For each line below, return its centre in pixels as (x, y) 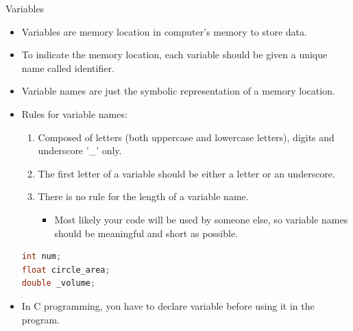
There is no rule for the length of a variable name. (143, 196)
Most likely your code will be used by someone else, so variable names (201, 219)
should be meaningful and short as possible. (146, 233)
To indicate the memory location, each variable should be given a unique (174, 54)
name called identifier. (68, 68)
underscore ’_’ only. (80, 150)
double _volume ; (59, 283)
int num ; (41, 257)
